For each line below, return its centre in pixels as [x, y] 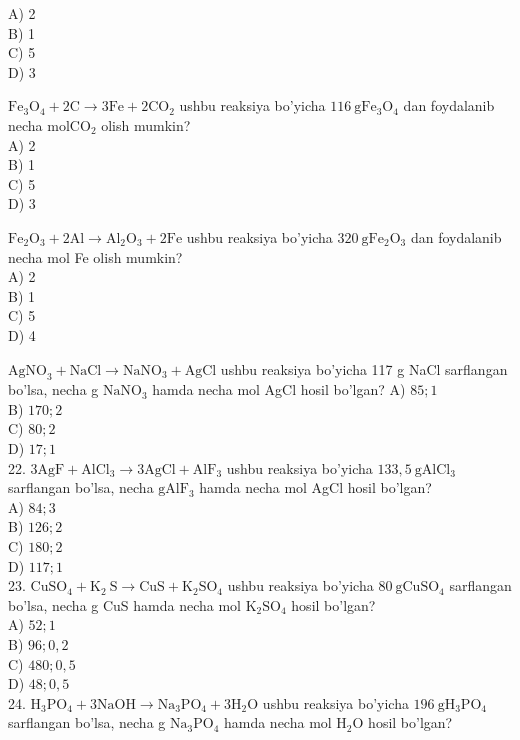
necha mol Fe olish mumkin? [95, 256]
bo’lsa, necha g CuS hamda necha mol [125, 604]
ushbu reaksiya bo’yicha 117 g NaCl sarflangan [364, 368]
